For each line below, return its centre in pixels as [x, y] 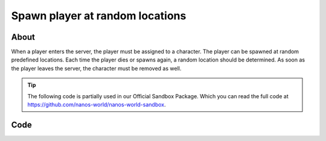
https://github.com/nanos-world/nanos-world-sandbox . [97, 105]
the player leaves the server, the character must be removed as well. [96, 68]
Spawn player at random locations [99, 16]
